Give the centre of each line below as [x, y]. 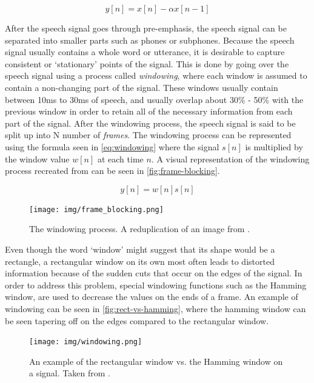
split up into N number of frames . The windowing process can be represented [148, 135]
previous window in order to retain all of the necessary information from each [149, 111]
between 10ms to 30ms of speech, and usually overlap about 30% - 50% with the [154, 99]
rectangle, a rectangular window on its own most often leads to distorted [140, 261]
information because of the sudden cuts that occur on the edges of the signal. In [154, 273]
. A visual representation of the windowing [230, 158]
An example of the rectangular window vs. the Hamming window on [156, 361]
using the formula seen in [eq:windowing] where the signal [112, 146]
